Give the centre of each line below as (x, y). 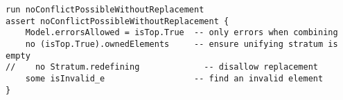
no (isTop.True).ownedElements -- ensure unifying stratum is (182, 44)
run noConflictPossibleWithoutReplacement (105, 10)
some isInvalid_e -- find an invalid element (174, 78)
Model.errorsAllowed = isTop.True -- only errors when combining (182, 33)
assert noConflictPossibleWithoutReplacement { (117, 21)
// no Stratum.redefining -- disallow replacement (162, 67)
